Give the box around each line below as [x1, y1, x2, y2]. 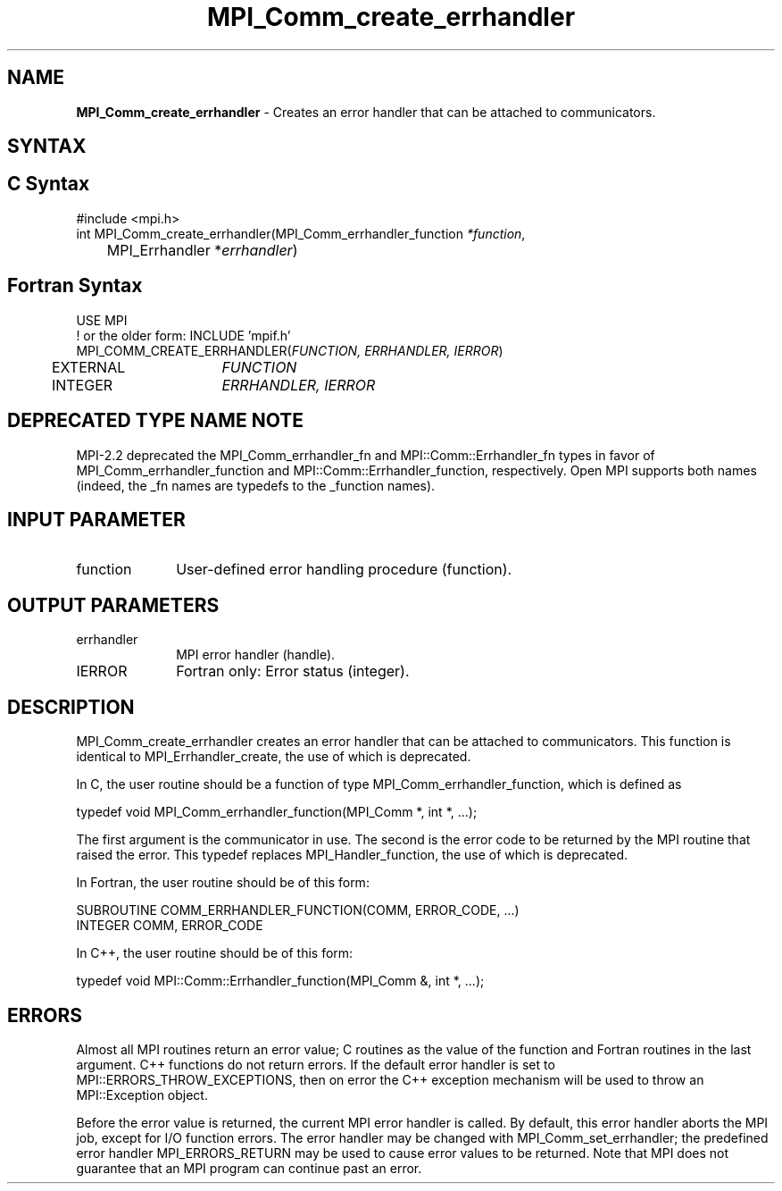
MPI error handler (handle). [176, 647, 336, 663]
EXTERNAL [51, 357, 126, 376]
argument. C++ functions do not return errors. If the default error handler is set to [76, 1056, 555, 1072]
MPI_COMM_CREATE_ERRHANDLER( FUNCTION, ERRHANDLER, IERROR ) [76, 342, 503, 358]
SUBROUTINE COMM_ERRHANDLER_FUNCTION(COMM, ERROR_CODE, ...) [76, 902, 520, 918]
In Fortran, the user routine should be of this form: [76, 875, 370, 891]
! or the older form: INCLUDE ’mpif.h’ [76, 327, 291, 343]
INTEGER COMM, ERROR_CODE [76, 918, 263, 934]
